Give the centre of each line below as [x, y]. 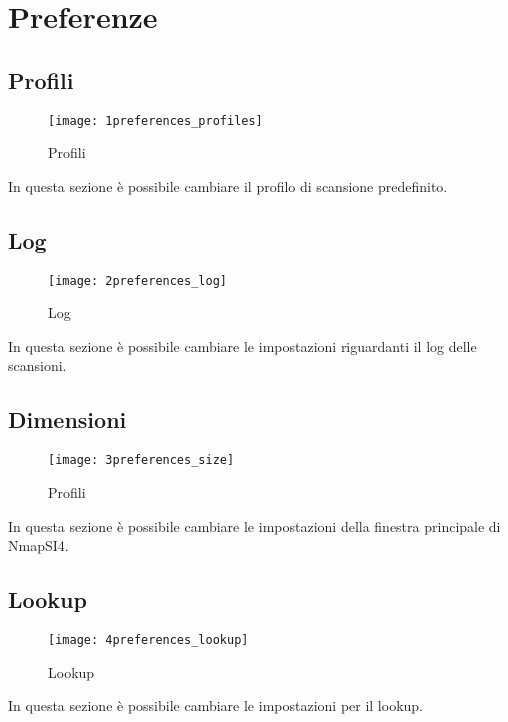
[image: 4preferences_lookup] [148, 639]
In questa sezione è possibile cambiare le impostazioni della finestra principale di [254, 525]
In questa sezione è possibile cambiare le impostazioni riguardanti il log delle [242, 345]
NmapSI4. [38, 545]
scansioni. [37, 365]
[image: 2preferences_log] [137, 280]
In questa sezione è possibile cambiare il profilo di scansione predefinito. [228, 185]
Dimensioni [67, 419]
